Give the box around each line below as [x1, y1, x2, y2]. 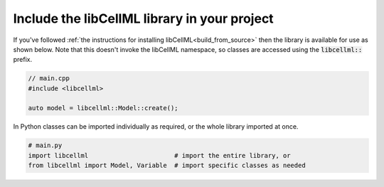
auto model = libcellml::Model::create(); [28, 104, 178, 112]
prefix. [13, 55, 33, 64]
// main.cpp [28, 75, 70, 82]
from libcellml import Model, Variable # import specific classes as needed [28, 161, 306, 170]
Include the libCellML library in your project [13, 11, 274, 26]
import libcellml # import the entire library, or [28, 151, 291, 159]
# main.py [28, 141, 63, 149]
